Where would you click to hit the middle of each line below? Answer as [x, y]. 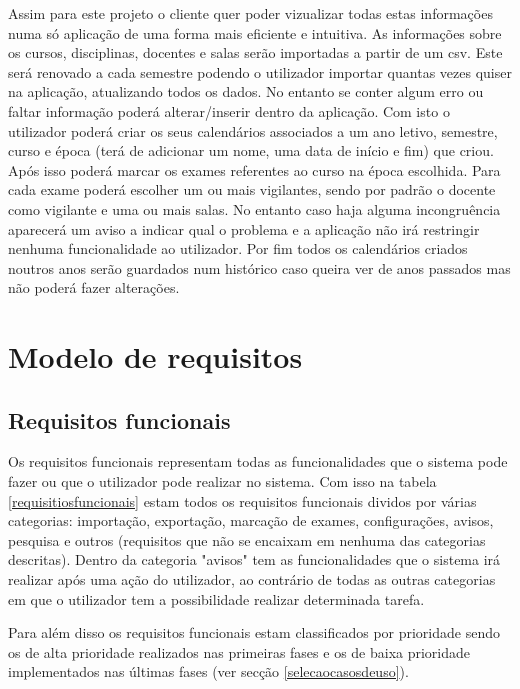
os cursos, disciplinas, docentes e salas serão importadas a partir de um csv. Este [255, 52]
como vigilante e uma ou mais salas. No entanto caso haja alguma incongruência [254, 208]
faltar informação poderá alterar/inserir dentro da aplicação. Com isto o [229, 110]
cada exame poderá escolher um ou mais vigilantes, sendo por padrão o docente [252, 189]
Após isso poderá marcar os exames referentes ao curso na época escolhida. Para [254, 169]
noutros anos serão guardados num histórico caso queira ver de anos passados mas [259, 267]
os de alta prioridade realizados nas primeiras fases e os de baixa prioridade [239, 651]
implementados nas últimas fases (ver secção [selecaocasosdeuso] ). [208, 671]
